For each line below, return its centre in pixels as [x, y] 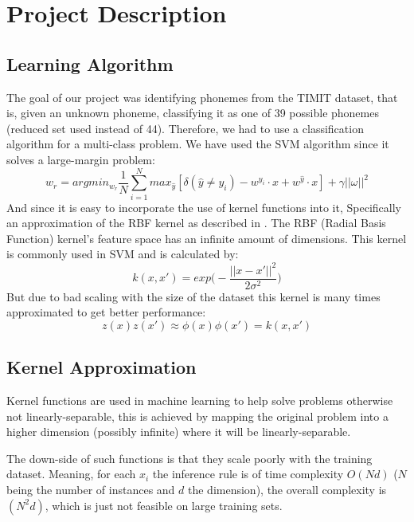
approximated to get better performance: [106, 312]
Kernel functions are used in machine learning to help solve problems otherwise [200, 400]
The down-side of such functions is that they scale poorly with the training [189, 458]
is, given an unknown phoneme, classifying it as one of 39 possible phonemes [193, 113]
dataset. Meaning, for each [71, 474]
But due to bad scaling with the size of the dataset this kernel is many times [193, 296]
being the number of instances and [91, 489]
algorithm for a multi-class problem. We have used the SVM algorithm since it [198, 144]
